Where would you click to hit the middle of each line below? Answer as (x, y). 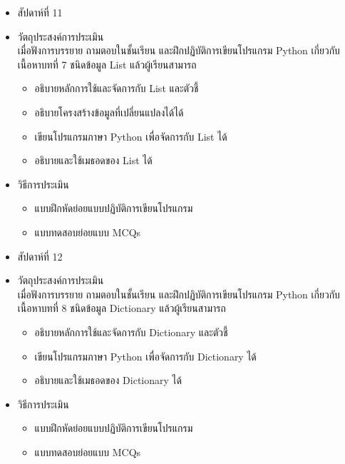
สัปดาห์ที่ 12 (40, 256)
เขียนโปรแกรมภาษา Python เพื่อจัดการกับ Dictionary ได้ (145, 356)
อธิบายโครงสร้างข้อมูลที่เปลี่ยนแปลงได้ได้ (109, 112)
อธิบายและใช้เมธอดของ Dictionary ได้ (108, 380)
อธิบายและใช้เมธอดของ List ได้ (93, 160)
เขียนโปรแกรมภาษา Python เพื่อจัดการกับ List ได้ (131, 136)
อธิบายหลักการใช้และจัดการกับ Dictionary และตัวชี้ (131, 332)
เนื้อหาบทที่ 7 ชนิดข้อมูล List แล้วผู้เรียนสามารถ (107, 64)
